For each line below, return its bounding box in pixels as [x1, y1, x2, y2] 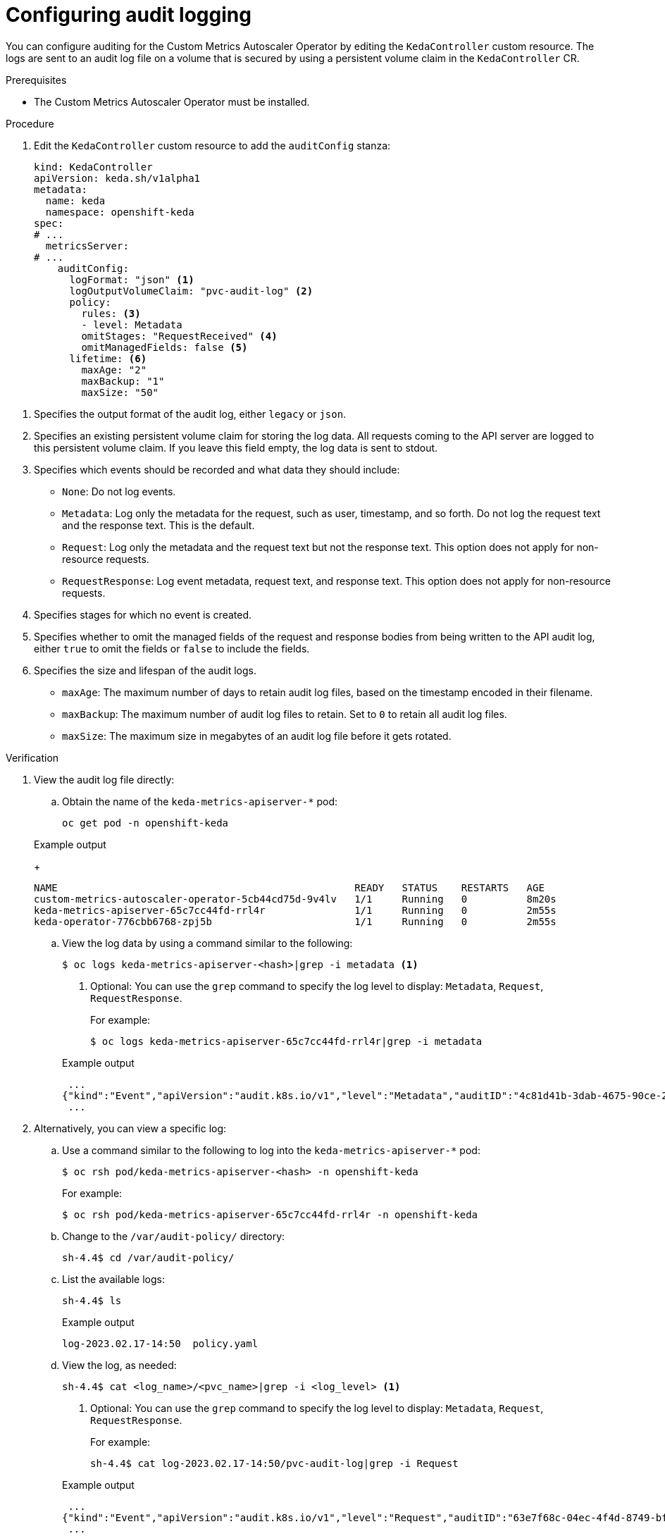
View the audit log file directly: [34, 773, 175, 786]
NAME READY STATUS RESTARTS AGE [34, 881, 545, 893]
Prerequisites [6, 73, 67, 86]
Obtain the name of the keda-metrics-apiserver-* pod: [62, 795, 338, 807]
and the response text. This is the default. [62, 519, 255, 531]
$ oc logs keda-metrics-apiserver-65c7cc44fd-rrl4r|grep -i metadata [90, 1035, 483, 1047]
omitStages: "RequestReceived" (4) [81, 330, 278, 342]
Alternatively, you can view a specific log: [34, 1122, 227, 1134]
